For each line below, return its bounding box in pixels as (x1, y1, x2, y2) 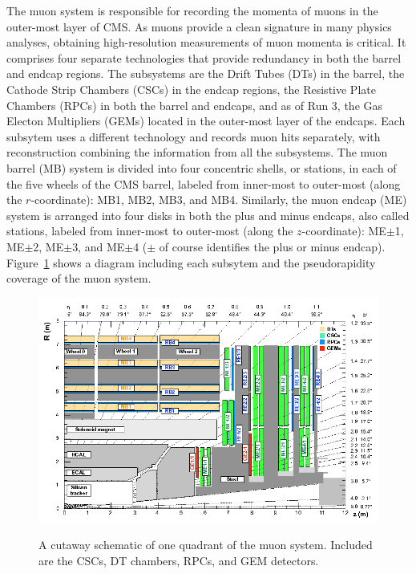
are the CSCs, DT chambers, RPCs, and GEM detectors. (38, 552, 319, 568)
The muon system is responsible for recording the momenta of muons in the (6, 2, 378, 18)
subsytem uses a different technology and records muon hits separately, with (6, 128, 381, 145)
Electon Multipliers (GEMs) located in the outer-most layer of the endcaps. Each (6, 112, 406, 129)
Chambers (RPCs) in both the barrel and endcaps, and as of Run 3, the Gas (6, 96, 383, 113)
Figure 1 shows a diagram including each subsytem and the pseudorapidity (6, 254, 376, 271)
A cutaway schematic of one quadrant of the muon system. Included (38, 536, 373, 553)
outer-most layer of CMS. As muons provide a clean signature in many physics (6, 18, 392, 35)
